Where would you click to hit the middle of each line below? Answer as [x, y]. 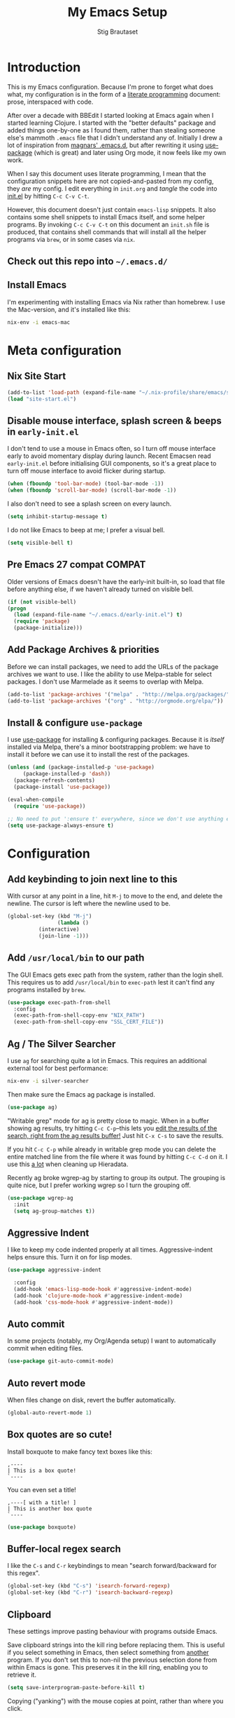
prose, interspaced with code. [50, 102]
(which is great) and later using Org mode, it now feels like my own [130, 152]
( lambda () [73, 923]
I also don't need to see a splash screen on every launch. [90, 504]
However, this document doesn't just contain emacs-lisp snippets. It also [112, 209]
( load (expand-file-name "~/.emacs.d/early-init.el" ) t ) [98, 615]
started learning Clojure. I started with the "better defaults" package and [112, 123]
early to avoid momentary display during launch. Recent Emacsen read [109, 456]
